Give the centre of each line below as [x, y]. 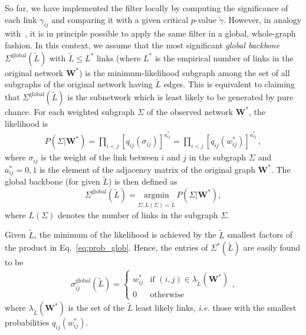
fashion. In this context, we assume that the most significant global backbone [142, 45]
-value [206, 19]
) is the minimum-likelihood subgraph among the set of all [185, 72]
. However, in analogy [262, 19]
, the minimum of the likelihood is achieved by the [125, 234]
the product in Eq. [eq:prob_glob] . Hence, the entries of [106, 247]
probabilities [27, 322]
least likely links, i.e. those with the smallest [216, 308]
